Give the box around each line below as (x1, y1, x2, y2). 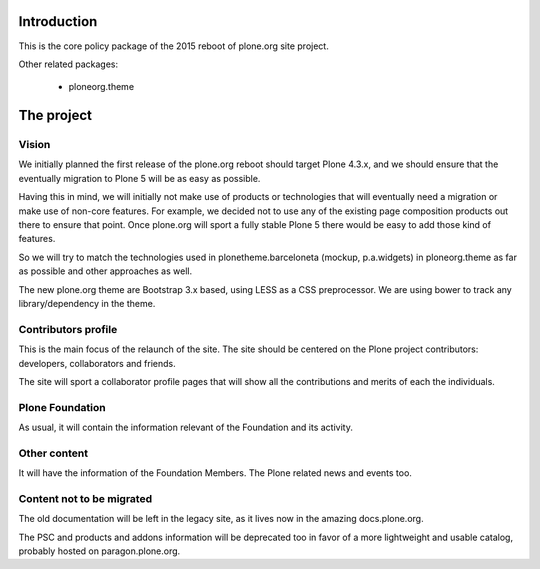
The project (18, 107, 92, 124)
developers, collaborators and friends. (18, 357, 176, 369)
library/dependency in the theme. (18, 297, 156, 309)
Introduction (18, 13, 98, 30)
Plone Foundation (18, 400, 106, 414)
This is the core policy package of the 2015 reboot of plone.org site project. (18, 40, 329, 52)
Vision (18, 138, 51, 152)
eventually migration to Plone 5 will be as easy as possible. (18, 172, 261, 184)
